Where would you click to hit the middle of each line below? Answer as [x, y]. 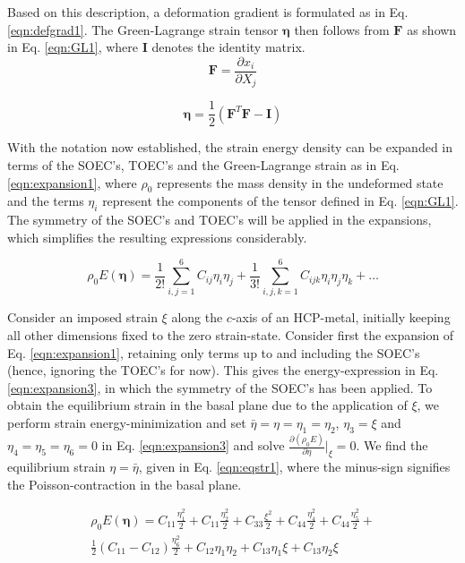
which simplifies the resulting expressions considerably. [157, 237]
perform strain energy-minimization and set [127, 423]
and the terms [46, 201]
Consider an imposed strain [82, 317]
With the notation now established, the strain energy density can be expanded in [230, 147]
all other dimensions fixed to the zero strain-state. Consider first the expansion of [231, 335]
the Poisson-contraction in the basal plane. [125, 484]
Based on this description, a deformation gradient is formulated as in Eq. [208, 12]
